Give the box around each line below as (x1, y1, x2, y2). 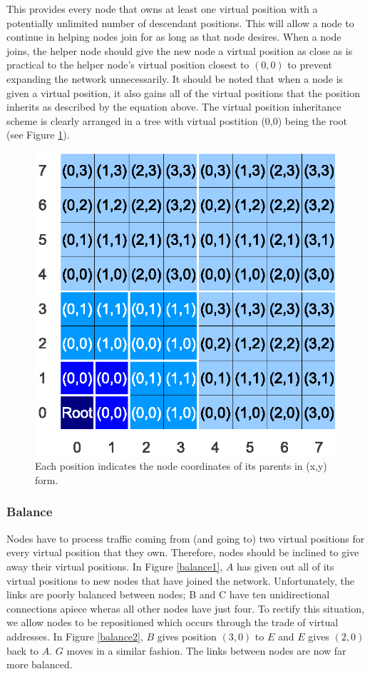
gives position (157, 628, 217, 643)
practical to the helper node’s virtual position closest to (6, 57, 250, 72)
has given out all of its (236, 558, 334, 573)
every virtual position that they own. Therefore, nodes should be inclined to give (6, 545, 359, 560)
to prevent (287, 57, 333, 72)
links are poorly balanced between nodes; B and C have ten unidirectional (6, 587, 330, 602)
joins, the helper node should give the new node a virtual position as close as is (6, 43, 353, 58)
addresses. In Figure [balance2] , (6, 628, 143, 643)
